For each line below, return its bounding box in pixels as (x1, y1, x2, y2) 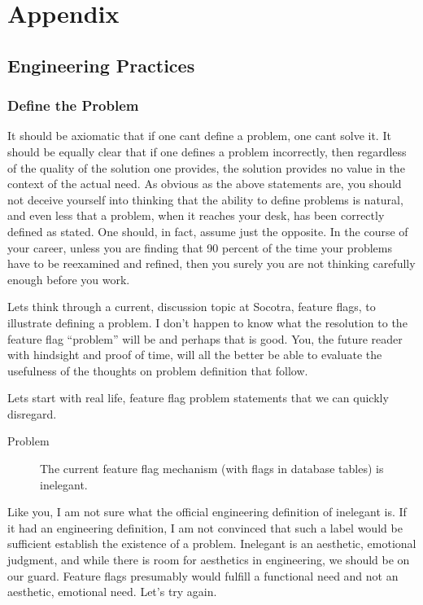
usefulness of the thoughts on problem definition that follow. (7, 362, 308, 379)
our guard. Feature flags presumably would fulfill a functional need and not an (7, 567, 399, 584)
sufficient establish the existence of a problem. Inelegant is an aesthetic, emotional (7, 535, 416, 552)
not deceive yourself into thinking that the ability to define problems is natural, (7, 191, 403, 208)
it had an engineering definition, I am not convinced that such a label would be (7, 519, 403, 536)
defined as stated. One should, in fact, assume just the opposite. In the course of (7, 222, 408, 239)
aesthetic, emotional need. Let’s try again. (7, 583, 217, 600)
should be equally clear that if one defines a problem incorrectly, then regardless (7, 142, 407, 160)
